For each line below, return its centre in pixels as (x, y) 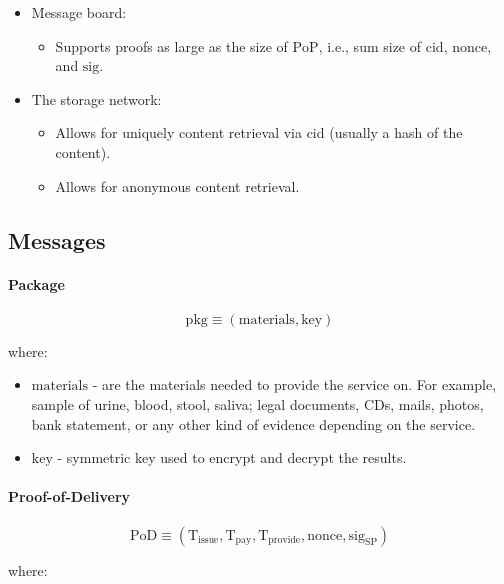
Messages (57, 239)
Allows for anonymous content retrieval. (177, 185)
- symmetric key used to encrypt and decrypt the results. (232, 457)
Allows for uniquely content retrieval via (178, 132)
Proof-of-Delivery (69, 496)
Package (36, 283)
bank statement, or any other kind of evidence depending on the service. (253, 423)
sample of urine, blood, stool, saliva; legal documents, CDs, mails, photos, (257, 403)
